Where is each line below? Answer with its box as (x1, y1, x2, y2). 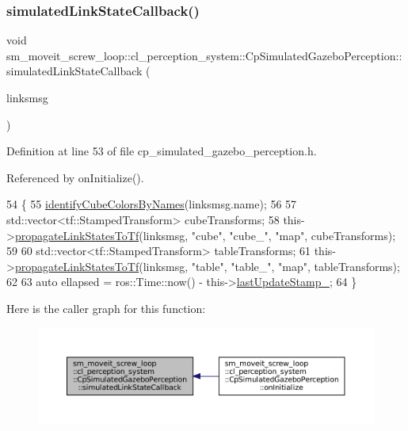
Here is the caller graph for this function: (6, 299, 206, 316)
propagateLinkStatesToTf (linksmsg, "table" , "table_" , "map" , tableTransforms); (14, 257, 400, 274)
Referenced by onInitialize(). (6, 169, 144, 185)
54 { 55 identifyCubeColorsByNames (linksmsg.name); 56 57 (6, 196, 297, 212)
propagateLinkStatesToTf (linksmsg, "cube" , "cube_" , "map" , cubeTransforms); (14, 227, 396, 243)
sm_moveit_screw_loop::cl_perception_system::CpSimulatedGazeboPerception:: (6, 47, 402, 63)
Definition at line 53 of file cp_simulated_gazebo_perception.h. (6, 143, 317, 159)
